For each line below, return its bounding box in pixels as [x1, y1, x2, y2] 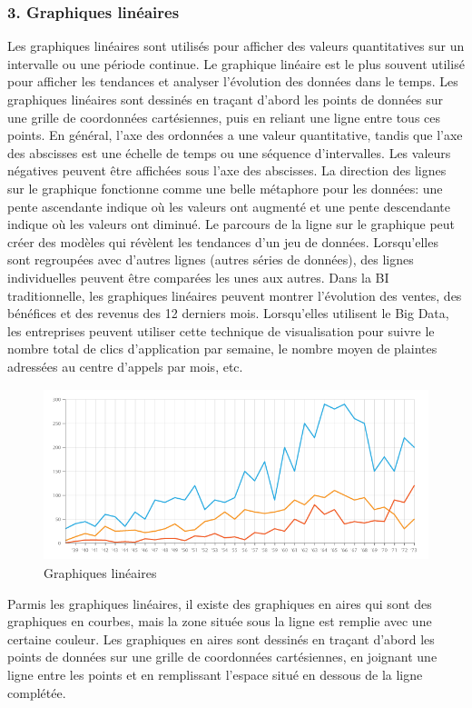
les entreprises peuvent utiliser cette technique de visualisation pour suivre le [7, 321, 435, 340]
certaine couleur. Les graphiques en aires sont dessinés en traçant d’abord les [7, 629, 435, 648]
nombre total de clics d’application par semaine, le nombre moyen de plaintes [7, 339, 438, 358]
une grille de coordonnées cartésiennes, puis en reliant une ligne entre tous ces [7, 107, 441, 126]
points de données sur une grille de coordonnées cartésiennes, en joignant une [7, 647, 438, 666]
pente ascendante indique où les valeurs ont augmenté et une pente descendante [7, 196, 450, 215]
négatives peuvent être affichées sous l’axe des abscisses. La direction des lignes [7, 161, 447, 180]
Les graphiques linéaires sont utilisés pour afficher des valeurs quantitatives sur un [7, 36, 465, 55]
